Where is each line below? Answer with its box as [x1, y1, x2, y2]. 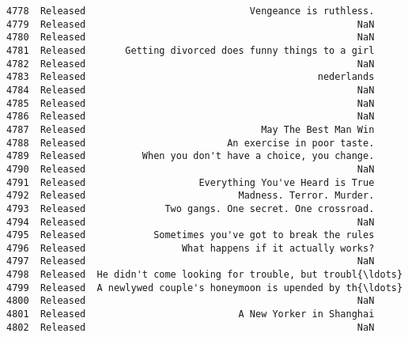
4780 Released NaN [6, 32, 375, 44]
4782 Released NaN [6, 58, 375, 70]
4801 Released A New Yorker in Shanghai [6, 309, 375, 320]
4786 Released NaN [6, 111, 375, 123]
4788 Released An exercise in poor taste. [6, 137, 375, 149]
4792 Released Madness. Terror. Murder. [6, 190, 375, 202]
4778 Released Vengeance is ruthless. [6, 6, 375, 17]
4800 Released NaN [6, 295, 375, 307]
